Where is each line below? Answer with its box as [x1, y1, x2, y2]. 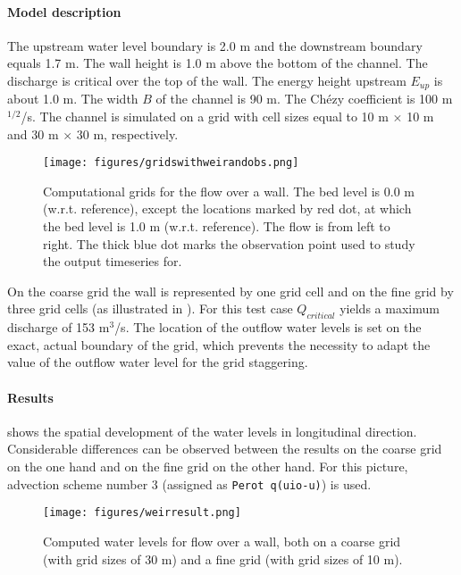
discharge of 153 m [7, 318, 110, 337]
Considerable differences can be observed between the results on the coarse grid [7, 439, 442, 458]
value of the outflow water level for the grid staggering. [7, 353, 308, 371]
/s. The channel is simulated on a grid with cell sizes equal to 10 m [21, 107, 389, 126]
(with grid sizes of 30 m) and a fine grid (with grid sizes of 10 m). [43, 549, 403, 568]
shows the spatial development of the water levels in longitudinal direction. [7, 421, 417, 440]
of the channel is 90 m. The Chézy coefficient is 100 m [155, 89, 453, 108]
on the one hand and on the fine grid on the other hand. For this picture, [7, 457, 408, 475]
